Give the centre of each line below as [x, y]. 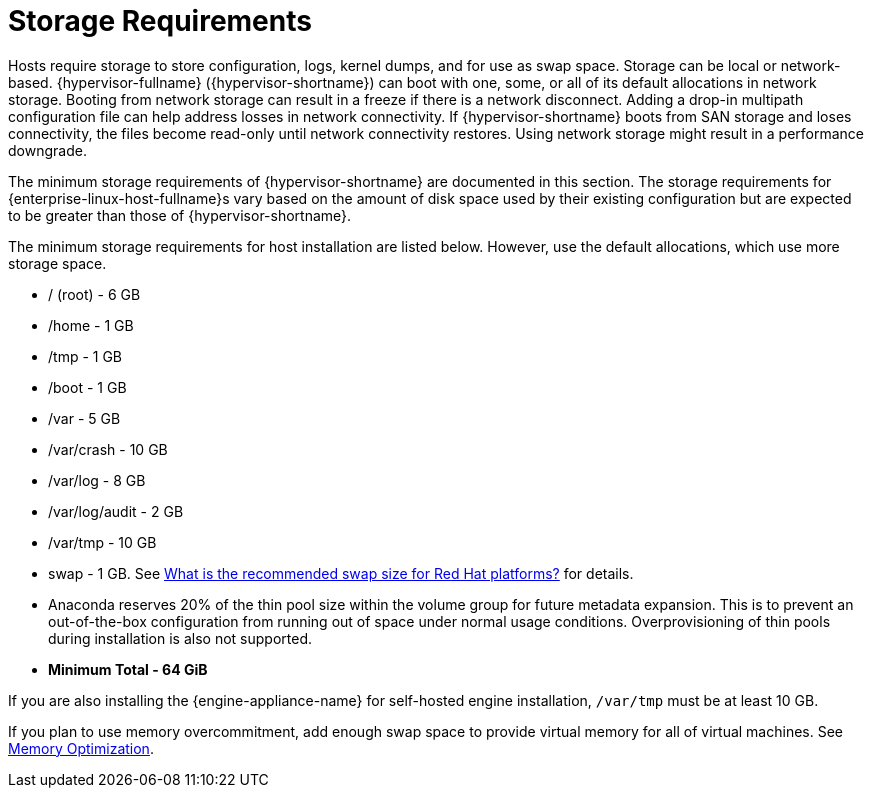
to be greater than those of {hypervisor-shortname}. [180, 215]
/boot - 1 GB [87, 387]
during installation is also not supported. [180, 638]
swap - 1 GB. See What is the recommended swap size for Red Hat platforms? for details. [341, 573]
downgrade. [47, 150]
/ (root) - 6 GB [94, 294]
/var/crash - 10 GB [108, 449]
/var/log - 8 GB [97, 480]
